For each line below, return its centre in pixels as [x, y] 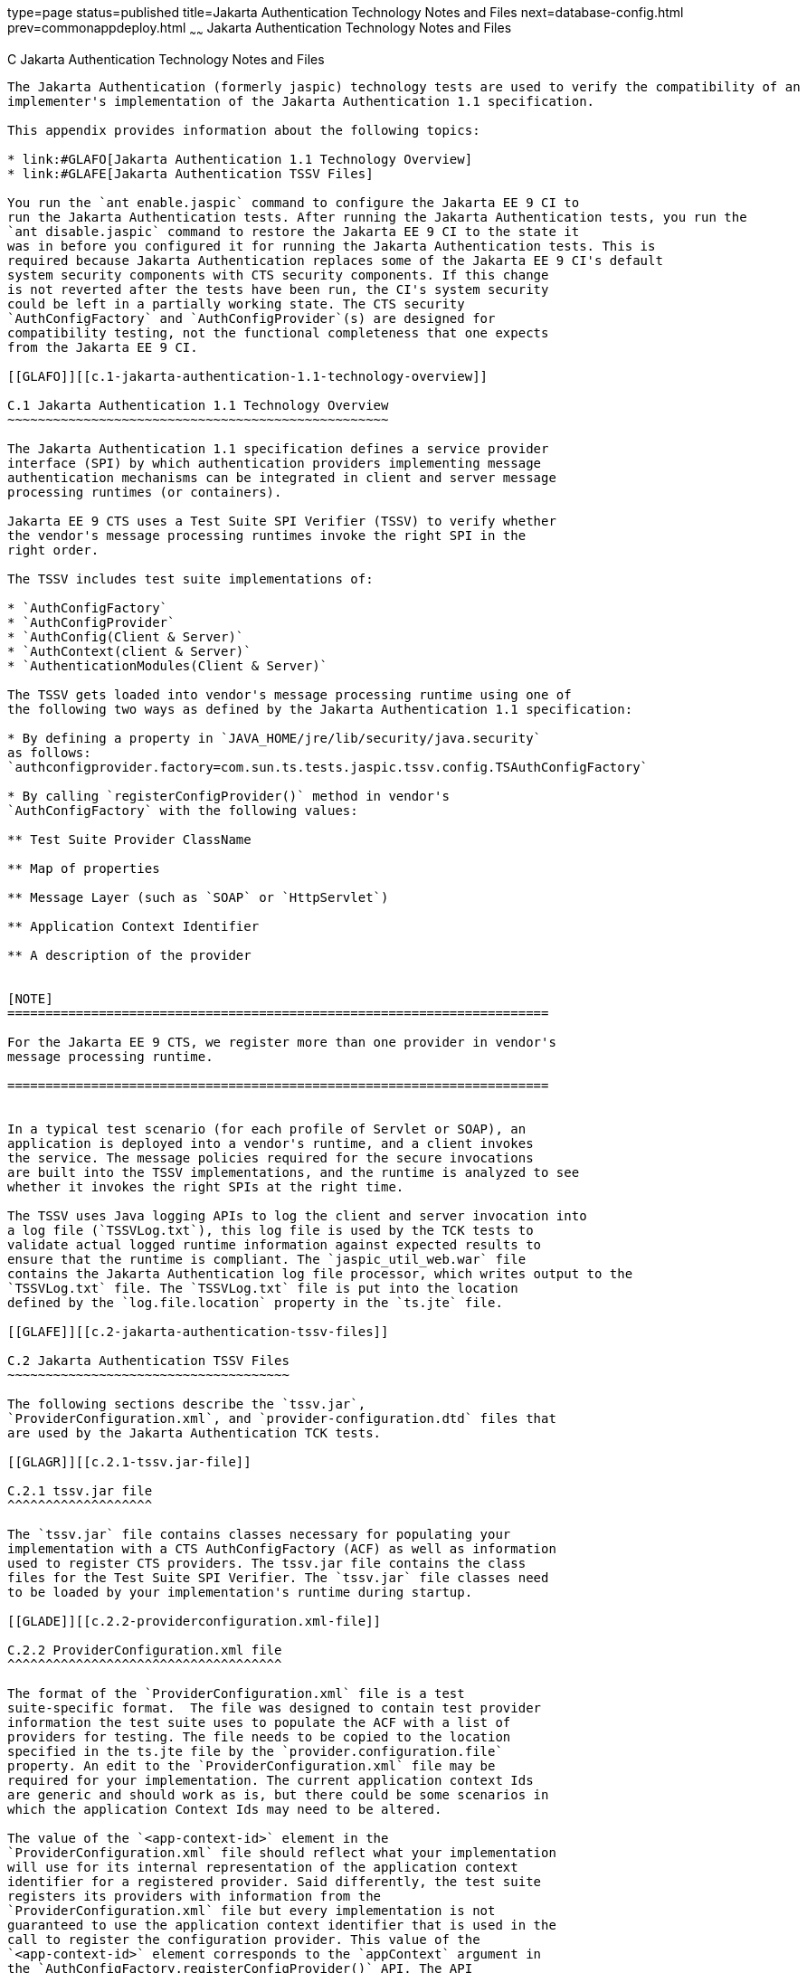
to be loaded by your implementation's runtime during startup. [240, 1592]
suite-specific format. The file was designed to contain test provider [275, 1707]
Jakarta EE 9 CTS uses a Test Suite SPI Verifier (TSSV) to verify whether [282, 521]
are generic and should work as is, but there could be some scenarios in [278, 1794]
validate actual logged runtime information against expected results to [275, 1244]
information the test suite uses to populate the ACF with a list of [259, 1722]
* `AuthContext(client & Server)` [129, 651]
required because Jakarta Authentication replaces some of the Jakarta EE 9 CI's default [335, 260]
